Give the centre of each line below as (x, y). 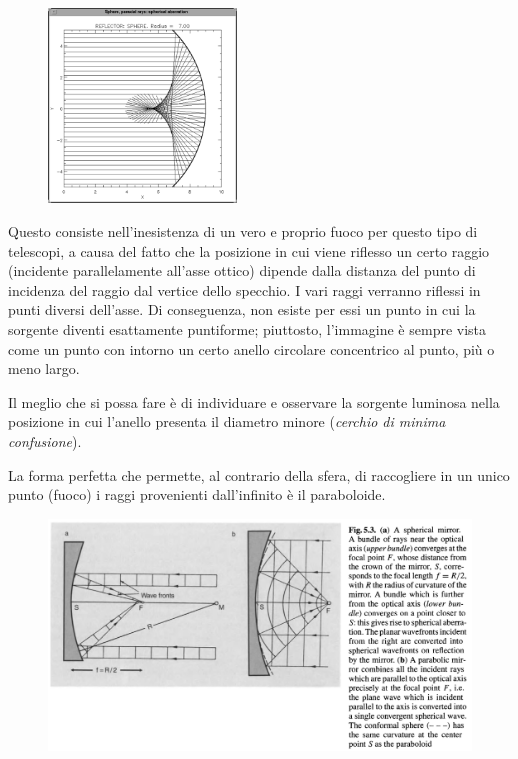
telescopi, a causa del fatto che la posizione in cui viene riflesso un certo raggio (249, 250)
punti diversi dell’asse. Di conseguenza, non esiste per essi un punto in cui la (242, 309)
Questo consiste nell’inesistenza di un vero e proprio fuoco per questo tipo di (243, 231)
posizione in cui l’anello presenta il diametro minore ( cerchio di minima (227, 421)
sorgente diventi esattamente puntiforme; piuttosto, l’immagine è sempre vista (247, 328)
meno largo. (44, 368)
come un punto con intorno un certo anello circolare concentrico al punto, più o (251, 348)
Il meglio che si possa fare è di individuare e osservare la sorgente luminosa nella (254, 401)
